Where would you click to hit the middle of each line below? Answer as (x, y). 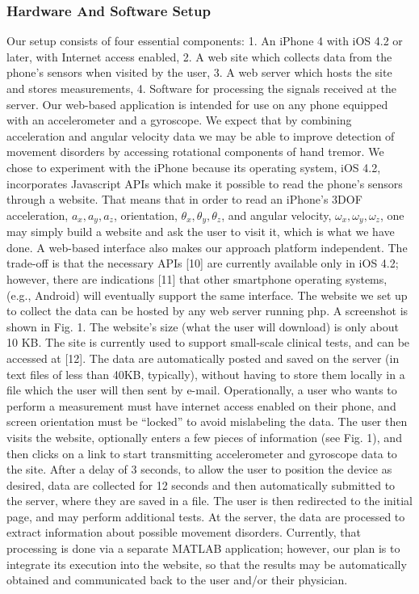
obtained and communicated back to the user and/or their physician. (177, 580)
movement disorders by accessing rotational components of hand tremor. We (195, 152)
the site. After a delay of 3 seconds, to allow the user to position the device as (199, 469)
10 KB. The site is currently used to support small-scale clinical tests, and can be (208, 342)
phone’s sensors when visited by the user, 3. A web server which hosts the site (199, 72)
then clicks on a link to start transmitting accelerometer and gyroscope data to (202, 453)
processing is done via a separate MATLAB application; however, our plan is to (203, 548)
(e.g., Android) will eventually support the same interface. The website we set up (207, 295)
